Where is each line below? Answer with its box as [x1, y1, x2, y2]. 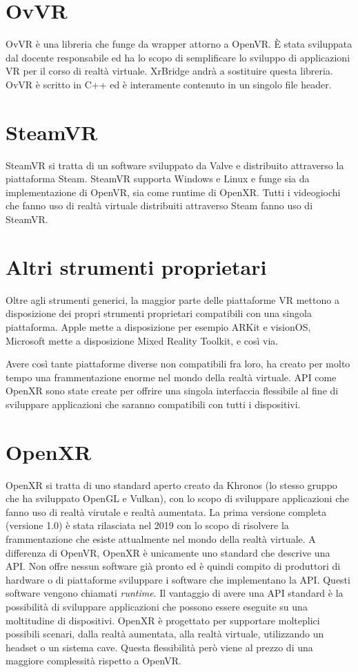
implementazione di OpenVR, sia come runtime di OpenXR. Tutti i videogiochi [6, 184, 341, 199]
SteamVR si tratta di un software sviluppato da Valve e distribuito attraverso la [6, 157, 344, 172]
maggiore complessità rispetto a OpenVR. [6, 653, 181, 668]
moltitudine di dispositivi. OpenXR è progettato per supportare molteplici [6, 613, 320, 627]
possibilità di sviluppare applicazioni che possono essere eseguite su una [6, 599, 308, 613]
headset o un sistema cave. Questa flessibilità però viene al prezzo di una [6, 640, 313, 654]
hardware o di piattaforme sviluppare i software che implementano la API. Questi [6, 572, 350, 586]
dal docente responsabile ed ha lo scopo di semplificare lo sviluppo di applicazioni [6, 50, 350, 64]
